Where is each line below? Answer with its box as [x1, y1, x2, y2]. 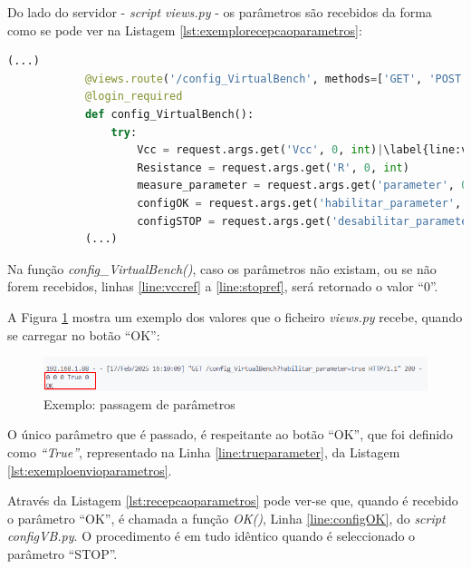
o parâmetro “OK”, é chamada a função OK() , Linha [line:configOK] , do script [7, 508, 446, 527]
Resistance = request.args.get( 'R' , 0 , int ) [137, 161, 409, 174]
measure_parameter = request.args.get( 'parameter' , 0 [137, 179, 468, 192]
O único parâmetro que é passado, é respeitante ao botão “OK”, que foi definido [7, 425, 453, 444]
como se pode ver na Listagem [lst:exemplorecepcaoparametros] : [7, 20, 362, 39]
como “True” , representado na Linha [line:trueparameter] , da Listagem [7, 442, 400, 461]
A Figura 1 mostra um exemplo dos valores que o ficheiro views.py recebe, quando [7, 307, 463, 326]
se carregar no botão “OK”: [7, 325, 160, 344]
